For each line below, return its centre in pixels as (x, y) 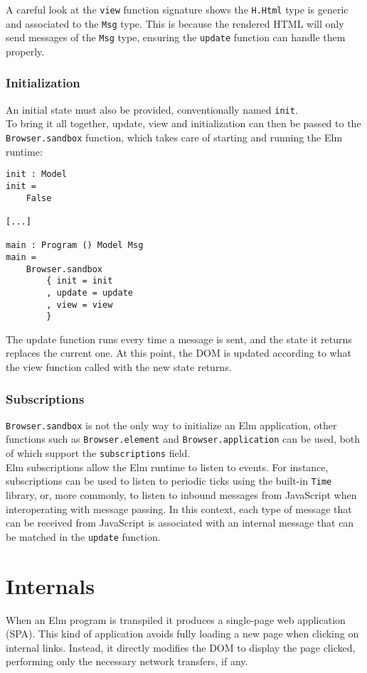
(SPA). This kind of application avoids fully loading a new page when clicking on (182, 634)
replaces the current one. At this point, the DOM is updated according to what (179, 353)
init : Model (36, 174)
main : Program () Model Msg (75, 246)
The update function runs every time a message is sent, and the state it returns (179, 339)
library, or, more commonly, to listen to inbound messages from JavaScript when (181, 495)
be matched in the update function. (83, 536)
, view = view (80, 305)
